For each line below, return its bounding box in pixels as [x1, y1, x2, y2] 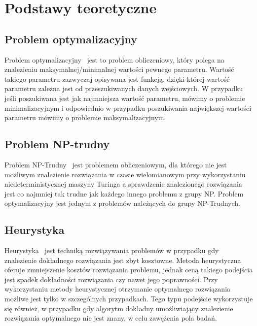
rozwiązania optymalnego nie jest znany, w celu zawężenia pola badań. [4, 313, 217, 323]
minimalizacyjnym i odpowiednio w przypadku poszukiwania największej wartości [4, 102, 252, 113]
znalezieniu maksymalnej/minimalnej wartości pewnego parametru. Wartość [4, 64, 234, 74]
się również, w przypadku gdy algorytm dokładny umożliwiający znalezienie [4, 303, 233, 313]
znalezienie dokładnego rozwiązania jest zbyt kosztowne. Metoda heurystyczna [4, 255, 241, 265]
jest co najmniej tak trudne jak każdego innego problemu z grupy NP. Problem [4, 188, 244, 198]
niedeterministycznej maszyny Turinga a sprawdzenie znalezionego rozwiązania [4, 179, 242, 189]
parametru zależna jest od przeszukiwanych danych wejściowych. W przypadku [4, 83, 243, 94]
